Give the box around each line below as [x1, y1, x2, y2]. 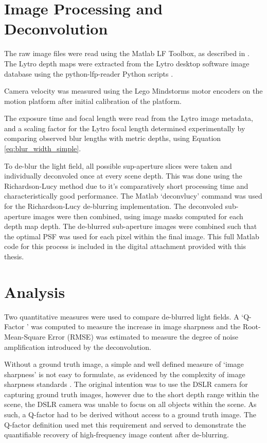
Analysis [4, 281, 65, 302]
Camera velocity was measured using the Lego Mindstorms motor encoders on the [4, 85, 263, 96]
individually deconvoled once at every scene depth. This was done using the [4, 170, 242, 181]
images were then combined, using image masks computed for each [33, 210, 243, 221]
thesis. [4, 251, 24, 261]
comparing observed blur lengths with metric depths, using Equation [4, 133, 221, 144]
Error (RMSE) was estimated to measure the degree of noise [47, 331, 238, 342]
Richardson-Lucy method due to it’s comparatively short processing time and [4, 180, 248, 191]
